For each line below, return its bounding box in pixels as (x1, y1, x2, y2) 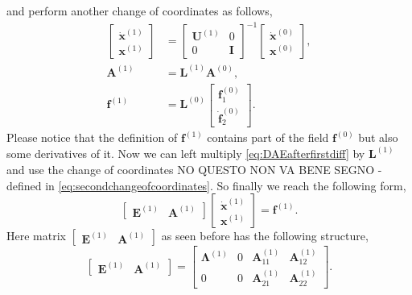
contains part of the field (207, 129, 329, 146)
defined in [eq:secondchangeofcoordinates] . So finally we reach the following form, (6, 177, 406, 193)
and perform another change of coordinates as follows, (6, 2, 273, 19)
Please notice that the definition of (6, 129, 178, 146)
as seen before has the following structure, (161, 227, 369, 244)
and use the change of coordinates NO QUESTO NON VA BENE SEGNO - (6, 161, 382, 177)
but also (358, 129, 398, 146)
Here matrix (6, 227, 66, 244)
